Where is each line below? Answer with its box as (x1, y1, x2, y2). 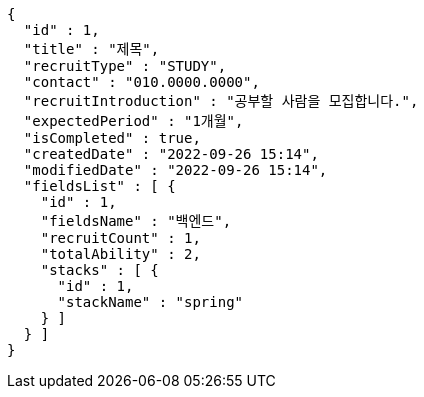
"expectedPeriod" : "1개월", (23, 113, 244, 129)
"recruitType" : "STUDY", (23, 58, 227, 74)
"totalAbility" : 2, (40, 246, 201, 262)
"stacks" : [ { (40, 262, 159, 278)
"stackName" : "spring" (57, 294, 244, 310)
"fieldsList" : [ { (23, 178, 176, 194)
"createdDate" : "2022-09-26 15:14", (23, 146, 319, 162)
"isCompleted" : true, (23, 130, 201, 146)
